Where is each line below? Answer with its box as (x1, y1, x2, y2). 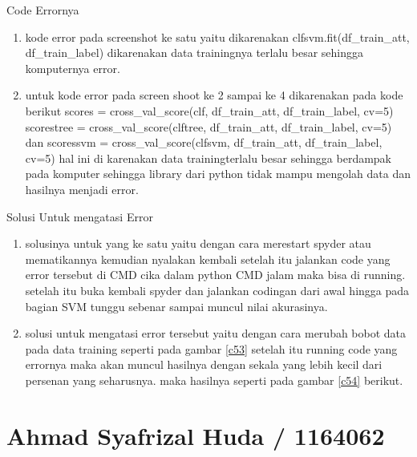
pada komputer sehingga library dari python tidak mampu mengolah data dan (25, 165, 411, 182)
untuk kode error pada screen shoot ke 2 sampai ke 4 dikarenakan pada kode (25, 87, 403, 103)
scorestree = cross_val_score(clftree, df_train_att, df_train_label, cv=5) (25, 118, 392, 135)
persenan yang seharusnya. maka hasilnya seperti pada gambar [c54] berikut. (25, 371, 403, 388)
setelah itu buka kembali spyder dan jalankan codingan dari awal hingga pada (25, 281, 410, 298)
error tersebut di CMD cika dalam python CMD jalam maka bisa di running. (25, 266, 406, 283)
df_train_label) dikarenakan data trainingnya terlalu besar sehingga (25, 44, 364, 61)
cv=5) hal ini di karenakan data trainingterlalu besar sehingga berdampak (25, 149, 391, 166)
